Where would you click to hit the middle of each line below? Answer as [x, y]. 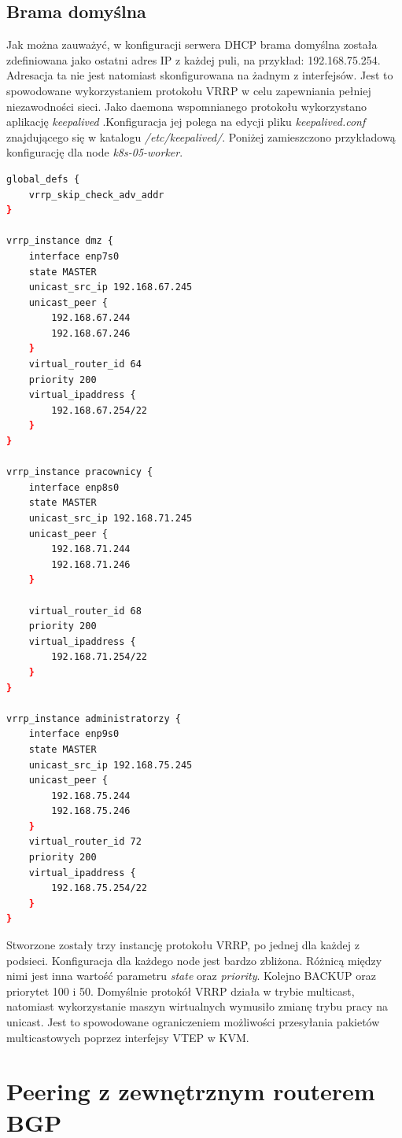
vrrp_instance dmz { [60, 241]
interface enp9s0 [74, 734]
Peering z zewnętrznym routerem [191, 1091]
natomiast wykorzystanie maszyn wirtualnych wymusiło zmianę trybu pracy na [197, 1006]
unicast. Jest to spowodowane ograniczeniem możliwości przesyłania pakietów [193, 1022]
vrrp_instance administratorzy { [94, 718]
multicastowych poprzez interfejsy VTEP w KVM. [128, 1037]
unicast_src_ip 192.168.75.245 [111, 765]
